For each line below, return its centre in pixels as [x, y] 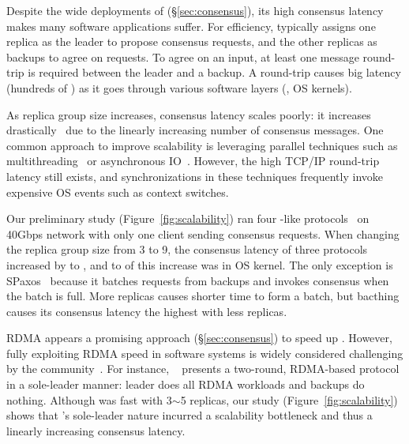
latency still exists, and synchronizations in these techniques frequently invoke [195, 176]
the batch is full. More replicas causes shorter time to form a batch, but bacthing [203, 296]
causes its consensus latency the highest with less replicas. [147, 311]
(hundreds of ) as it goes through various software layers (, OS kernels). [179, 87]
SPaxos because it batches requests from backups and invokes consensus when [198, 280]
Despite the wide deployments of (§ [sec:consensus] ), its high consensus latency [195, 10]
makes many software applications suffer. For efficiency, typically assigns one [191, 26]
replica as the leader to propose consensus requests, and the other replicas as [192, 41]
